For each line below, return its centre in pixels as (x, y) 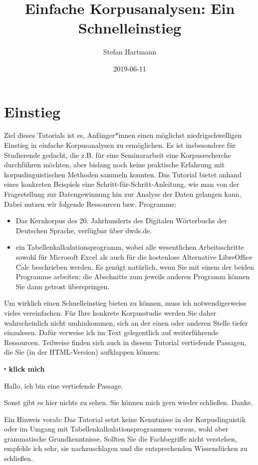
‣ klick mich (24, 368)
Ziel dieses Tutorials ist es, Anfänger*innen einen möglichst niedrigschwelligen (123, 135)
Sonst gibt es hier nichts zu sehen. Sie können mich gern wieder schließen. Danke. (129, 402)
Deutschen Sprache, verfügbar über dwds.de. (84, 230)
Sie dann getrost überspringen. (63, 286)
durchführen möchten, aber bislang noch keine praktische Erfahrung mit (115, 165)
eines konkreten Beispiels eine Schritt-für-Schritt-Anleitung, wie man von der (122, 184)
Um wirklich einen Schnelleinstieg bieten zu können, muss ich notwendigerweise (125, 303)
